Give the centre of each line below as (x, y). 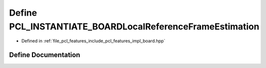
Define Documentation (45, 55)
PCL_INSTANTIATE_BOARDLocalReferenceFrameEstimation (134, 26)
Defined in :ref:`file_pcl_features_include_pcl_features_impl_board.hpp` (93, 41)
